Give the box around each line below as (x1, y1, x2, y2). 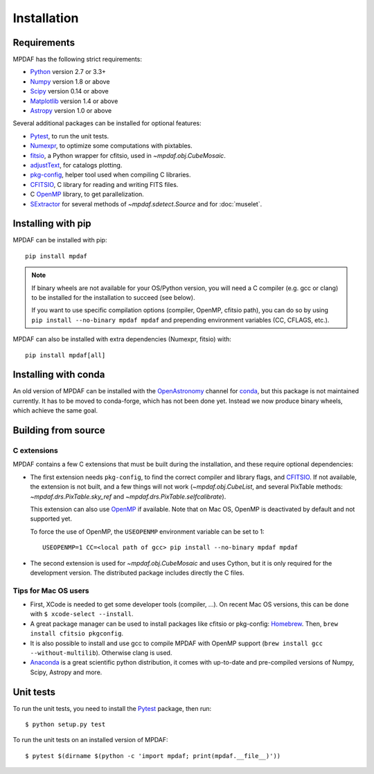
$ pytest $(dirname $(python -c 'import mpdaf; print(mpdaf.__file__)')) (25, 752, 281, 759)
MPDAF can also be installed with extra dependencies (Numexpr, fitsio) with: (12, 335, 232, 343)
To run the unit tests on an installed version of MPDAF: (12, 736, 168, 744)
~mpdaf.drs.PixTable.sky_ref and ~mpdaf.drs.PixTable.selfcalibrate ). (30, 492, 226, 501)
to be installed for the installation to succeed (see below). (31, 294, 195, 301)
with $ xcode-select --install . (30, 610, 134, 618)
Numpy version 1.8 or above (30, 77, 110, 86)
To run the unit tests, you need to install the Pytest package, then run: (12, 704, 212, 712)
